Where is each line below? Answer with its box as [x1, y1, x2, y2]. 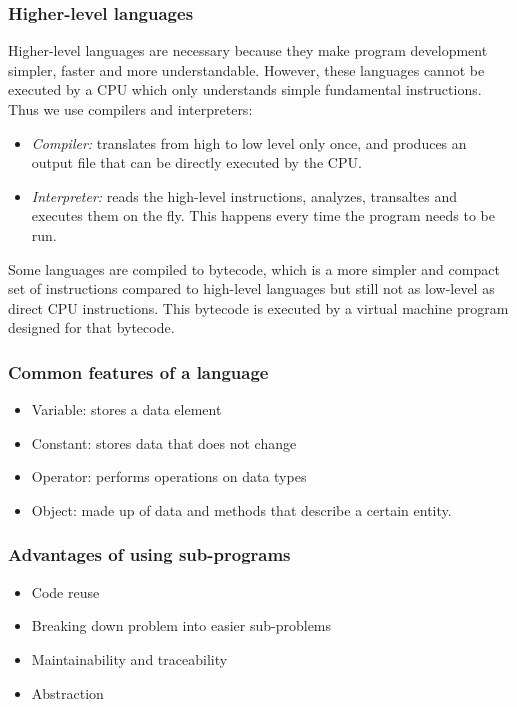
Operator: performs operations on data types [31, 466, 307, 487]
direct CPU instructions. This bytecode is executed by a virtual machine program [8, 297, 509, 318]
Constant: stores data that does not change [31, 432, 297, 453]
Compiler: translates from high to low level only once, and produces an [31, 132, 467, 153]
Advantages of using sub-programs [8, 542, 291, 567]
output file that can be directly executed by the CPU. [31, 152, 362, 173]
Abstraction [31, 682, 104, 703]
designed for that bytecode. [8, 317, 175, 338]
